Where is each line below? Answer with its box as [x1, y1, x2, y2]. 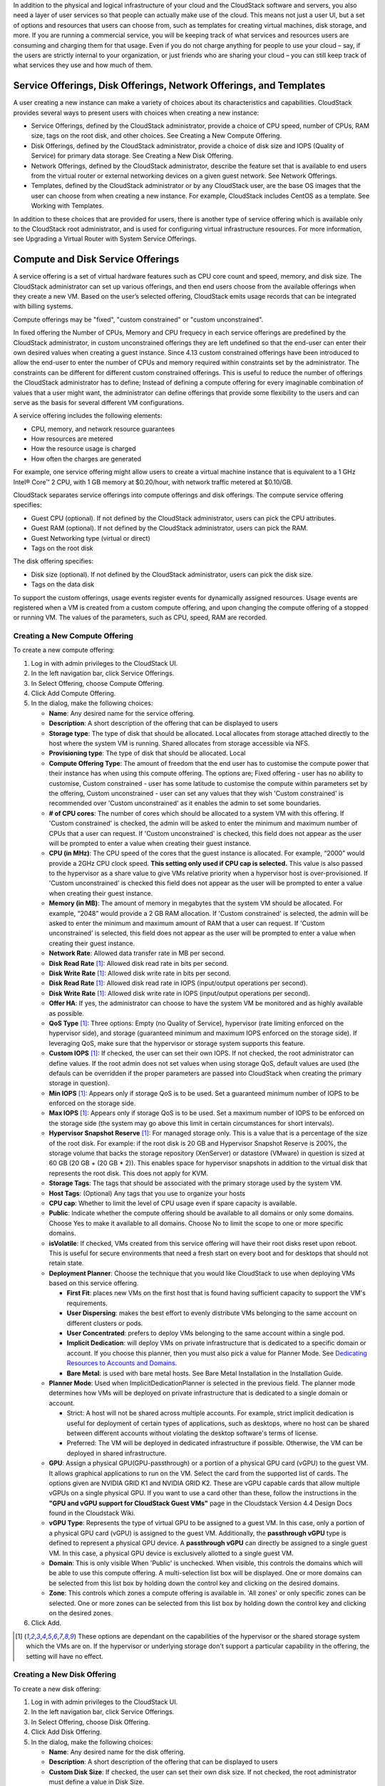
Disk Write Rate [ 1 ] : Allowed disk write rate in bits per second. [48, 969, 231, 977]
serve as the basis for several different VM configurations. [13, 398, 185, 406]
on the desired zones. [48, 1608, 113, 1617]
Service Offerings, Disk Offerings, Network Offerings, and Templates [13, 79, 326, 92]
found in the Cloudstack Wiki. [48, 1509, 135, 1517]
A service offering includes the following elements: [13, 411, 163, 420]
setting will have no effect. [26, 1652, 103, 1660]
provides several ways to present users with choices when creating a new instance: [13, 108, 260, 117]
